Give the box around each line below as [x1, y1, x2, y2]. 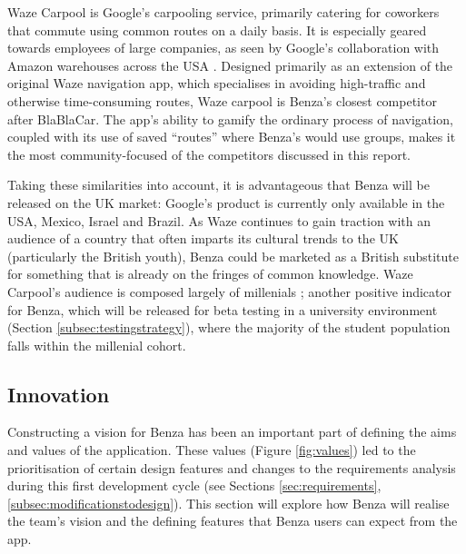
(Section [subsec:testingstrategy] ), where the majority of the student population [7, 318, 451, 337]
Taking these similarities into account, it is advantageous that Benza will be [7, 175, 430, 194]
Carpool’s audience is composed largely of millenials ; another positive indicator [7, 282, 452, 301]
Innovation [7, 380, 110, 408]
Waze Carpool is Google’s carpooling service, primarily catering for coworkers [7, 3, 440, 21]
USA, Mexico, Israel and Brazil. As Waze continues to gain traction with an [7, 211, 431, 230]
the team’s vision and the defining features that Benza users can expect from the [7, 511, 458, 530]
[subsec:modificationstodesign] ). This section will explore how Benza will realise [7, 493, 450, 512]
